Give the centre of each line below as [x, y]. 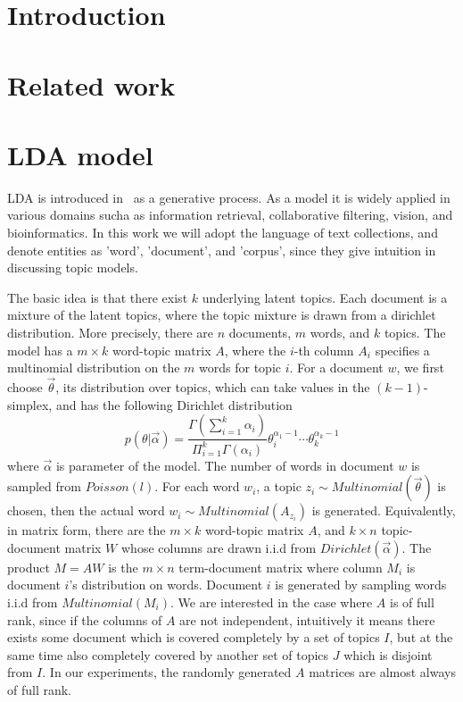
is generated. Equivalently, [384, 510]
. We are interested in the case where [272, 602]
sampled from [44, 486]
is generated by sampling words [361, 585]
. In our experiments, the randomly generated [167, 672]
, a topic [279, 486]
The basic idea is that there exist [98, 297]
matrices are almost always [382, 672]
